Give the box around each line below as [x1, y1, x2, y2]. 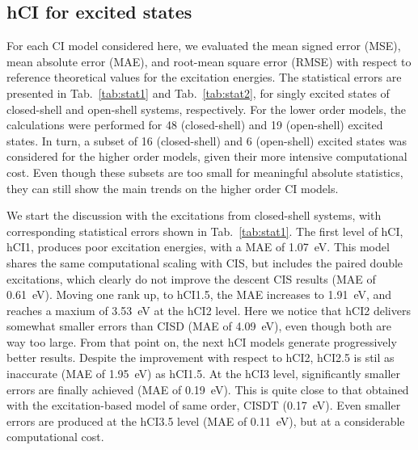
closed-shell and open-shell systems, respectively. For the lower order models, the [6, 100, 407, 117]
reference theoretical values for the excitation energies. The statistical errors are [6, 69, 402, 86]
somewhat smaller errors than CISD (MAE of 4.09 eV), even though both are [6, 318, 392, 334]
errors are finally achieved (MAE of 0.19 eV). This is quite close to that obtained [6, 381, 409, 397]
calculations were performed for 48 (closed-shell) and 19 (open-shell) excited [6, 116, 383, 133]
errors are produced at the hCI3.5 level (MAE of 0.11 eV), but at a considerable [6, 412, 405, 429]
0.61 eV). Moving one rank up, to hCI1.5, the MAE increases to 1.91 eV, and [6, 286, 392, 303]
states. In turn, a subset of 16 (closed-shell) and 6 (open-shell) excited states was [6, 132, 407, 149]
